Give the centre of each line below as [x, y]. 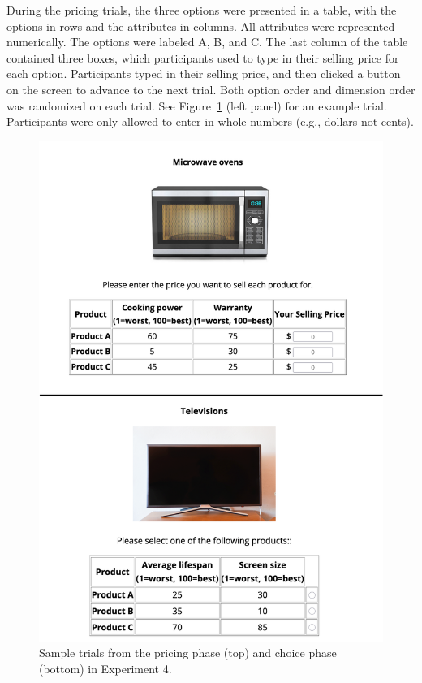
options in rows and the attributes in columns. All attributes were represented [201, 26]
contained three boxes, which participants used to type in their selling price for [203, 57]
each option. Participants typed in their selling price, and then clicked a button [204, 73]
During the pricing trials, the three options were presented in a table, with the [202, 10]
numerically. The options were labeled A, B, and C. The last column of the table [207, 42]
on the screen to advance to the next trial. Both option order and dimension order [211, 89]
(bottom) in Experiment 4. [105, 669]
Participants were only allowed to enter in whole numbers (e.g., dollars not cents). [210, 121]
